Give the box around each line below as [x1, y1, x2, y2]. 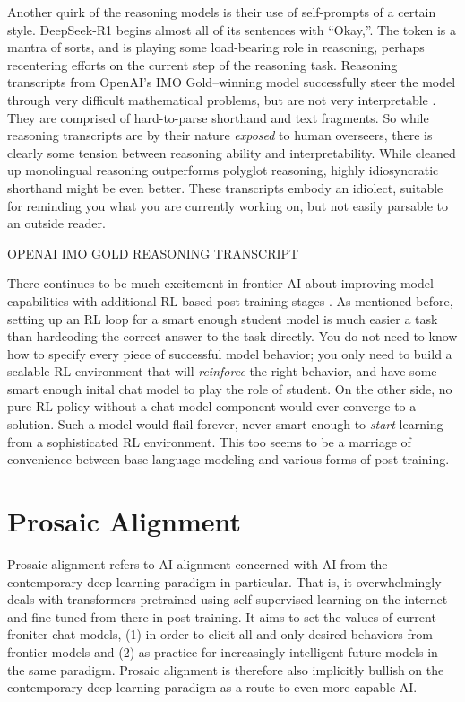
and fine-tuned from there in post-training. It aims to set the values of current [7, 607, 436, 626]
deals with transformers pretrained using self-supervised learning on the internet [7, 590, 448, 609]
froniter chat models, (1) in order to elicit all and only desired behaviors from [7, 625, 433, 644]
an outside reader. [7, 214, 106, 233]
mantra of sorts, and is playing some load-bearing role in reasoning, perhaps [7, 38, 425, 57]
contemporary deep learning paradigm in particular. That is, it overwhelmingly [7, 572, 442, 591]
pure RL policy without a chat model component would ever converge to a [7, 397, 417, 416]
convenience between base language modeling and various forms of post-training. [7, 450, 450, 469]
